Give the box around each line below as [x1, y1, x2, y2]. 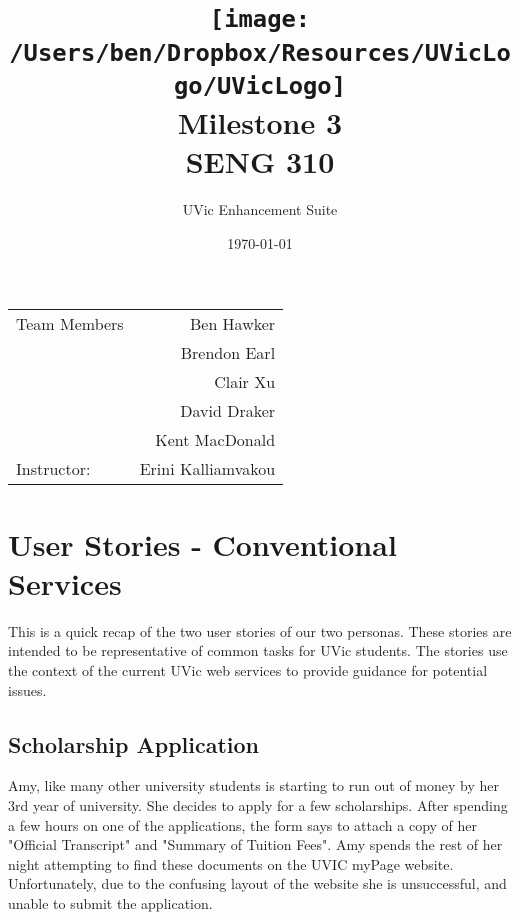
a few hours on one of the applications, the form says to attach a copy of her [8, 814, 478, 835]
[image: [209, 5, 311, 34]
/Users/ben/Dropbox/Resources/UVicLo [9, 38, 511, 67]
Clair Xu [214, 370, 276, 394]
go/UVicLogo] [174, 71, 346, 100]
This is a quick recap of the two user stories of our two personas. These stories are [8, 620, 512, 641]
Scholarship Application [8, 728, 260, 759]
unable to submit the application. [8, 892, 213, 913]
